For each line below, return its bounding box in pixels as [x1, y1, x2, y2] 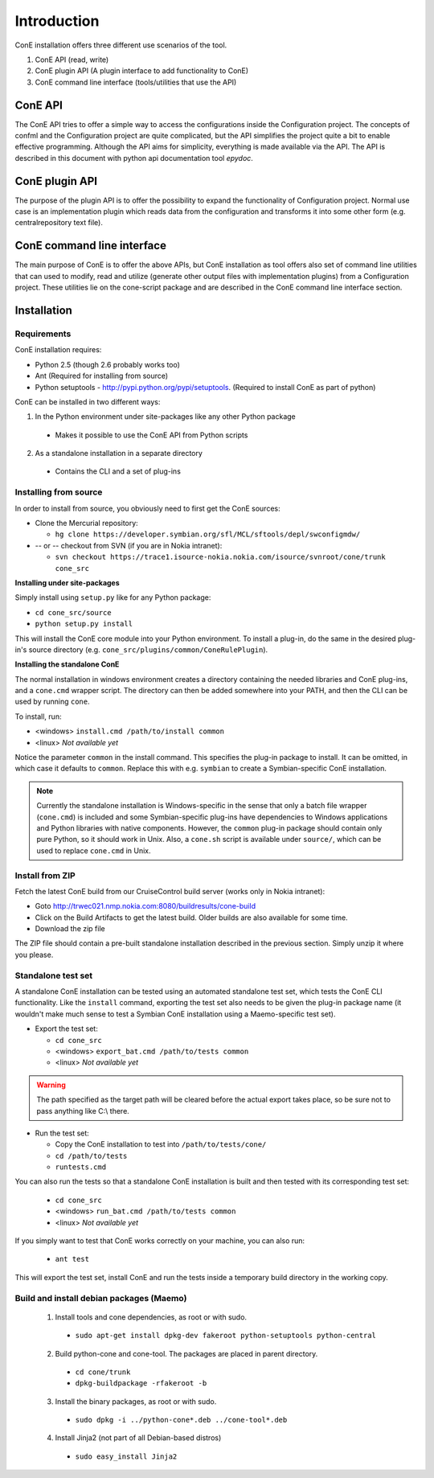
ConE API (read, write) [35, 55, 109, 64]
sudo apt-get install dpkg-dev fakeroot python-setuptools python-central [75, 1331, 377, 1340]
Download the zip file [35, 924, 105, 934]
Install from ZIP [14, 869, 76, 881]
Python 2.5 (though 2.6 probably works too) [35, 359, 181, 369]
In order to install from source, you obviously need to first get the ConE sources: [14, 503, 280, 513]
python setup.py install [35, 619, 133, 629]
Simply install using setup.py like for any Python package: [14, 593, 211, 602]
